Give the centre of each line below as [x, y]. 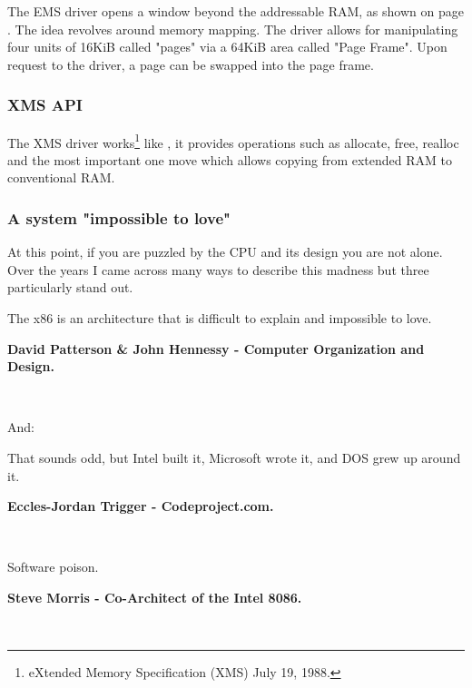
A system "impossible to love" [119, 217]
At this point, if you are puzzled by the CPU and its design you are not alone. [225, 252]
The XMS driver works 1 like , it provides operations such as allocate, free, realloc [233, 141]
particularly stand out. [70, 287]
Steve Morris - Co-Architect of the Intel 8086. [155, 597]
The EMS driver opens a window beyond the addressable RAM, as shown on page [236, 11]
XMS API [45, 105]
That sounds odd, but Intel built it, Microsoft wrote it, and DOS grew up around [234, 457]
